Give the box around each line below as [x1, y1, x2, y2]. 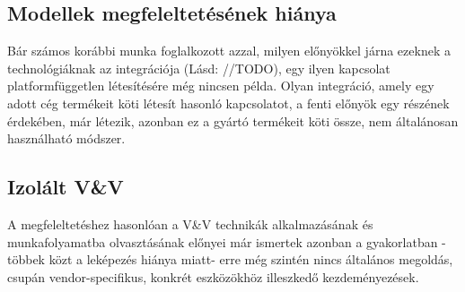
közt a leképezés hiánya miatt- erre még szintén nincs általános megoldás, [48, 250, 453, 269]
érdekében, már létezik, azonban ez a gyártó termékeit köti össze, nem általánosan [7, 111, 459, 130]
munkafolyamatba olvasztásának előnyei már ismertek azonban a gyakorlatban [7, 232, 438, 251]
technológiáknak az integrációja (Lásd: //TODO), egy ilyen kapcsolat [7, 58, 390, 77]
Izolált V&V [7, 173, 124, 201]
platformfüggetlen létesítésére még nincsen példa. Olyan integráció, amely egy [7, 76, 434, 95]
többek [7, 250, 46, 269]
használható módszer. [7, 129, 126, 148]
